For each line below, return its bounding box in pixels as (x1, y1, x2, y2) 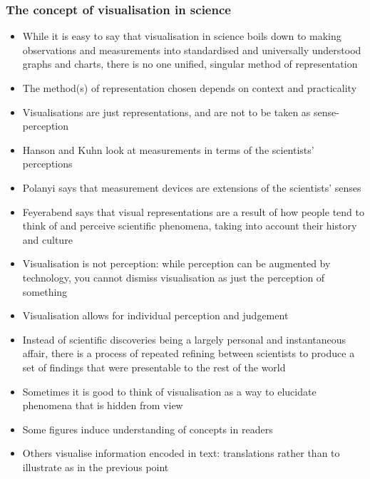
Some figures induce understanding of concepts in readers (22, 421, 273, 436)
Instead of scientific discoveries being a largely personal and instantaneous (22, 331, 346, 346)
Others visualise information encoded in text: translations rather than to (22, 445, 340, 460)
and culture (22, 232, 73, 247)
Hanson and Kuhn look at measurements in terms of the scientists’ (22, 142, 314, 157)
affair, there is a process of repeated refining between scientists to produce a (22, 346, 355, 361)
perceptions (22, 156, 73, 171)
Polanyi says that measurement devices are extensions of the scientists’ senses (22, 180, 361, 195)
